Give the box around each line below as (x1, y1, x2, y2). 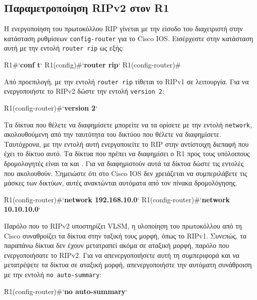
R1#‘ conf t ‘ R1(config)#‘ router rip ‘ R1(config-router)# (4, 60, 181, 70)
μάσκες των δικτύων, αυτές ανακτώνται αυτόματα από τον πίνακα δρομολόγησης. (4, 178, 238, 188)
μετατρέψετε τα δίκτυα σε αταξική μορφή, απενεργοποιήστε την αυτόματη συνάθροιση (4, 259, 252, 270)
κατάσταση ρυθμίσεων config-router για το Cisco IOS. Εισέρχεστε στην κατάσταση (4, 33, 254, 43)
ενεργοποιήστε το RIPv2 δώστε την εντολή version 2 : (4, 86, 164, 96)
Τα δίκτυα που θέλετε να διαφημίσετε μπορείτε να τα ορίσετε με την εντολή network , (4, 119, 252, 129)
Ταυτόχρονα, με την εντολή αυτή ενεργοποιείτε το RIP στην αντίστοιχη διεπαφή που (4, 138, 249, 149)
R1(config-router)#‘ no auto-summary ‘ (4, 286, 128, 296)
